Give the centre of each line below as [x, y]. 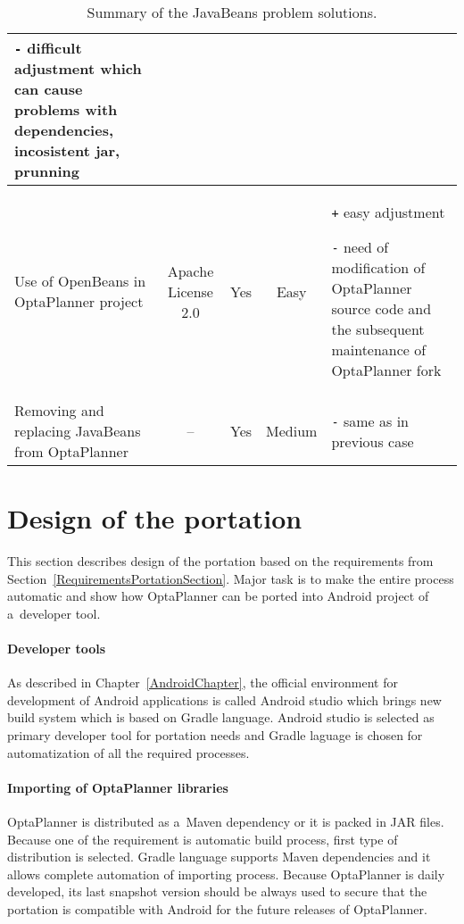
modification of [378, 267]
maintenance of [379, 350]
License [191, 291]
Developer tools [57, 649]
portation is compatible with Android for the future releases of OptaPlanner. [217, 909]
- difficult [48, 48]
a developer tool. [54, 613]
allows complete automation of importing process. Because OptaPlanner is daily [226, 874]
